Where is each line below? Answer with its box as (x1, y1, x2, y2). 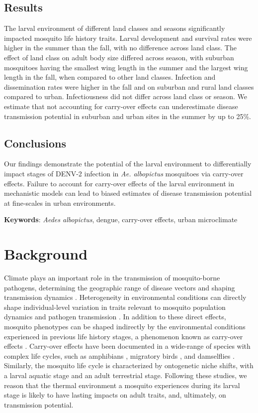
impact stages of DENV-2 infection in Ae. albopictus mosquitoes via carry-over (4, 168, 244, 178)
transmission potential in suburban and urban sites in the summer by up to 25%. (4, 111, 251, 121)
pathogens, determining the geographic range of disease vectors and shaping (4, 282, 235, 292)
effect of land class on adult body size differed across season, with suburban (4, 52, 234, 62)
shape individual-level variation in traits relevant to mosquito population (4, 301, 226, 312)
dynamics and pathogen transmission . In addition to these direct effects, (4, 311, 226, 322)
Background (4, 244, 88, 264)
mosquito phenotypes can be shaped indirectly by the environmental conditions (4, 321, 246, 331)
